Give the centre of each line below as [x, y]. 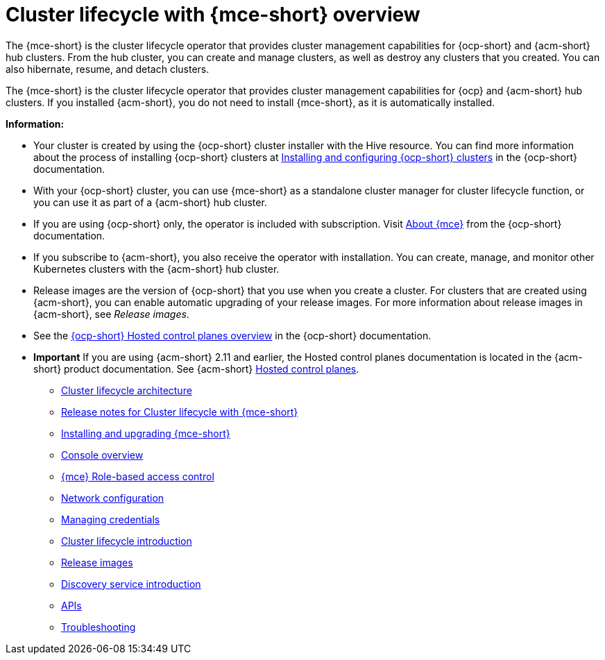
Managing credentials [111, 519]
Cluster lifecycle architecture [127, 390]
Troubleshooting [99, 627]
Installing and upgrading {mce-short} [146, 433]
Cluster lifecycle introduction [127, 541]
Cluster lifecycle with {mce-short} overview [213, 15]
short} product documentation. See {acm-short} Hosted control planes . [196, 369]
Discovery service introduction [131, 584]
